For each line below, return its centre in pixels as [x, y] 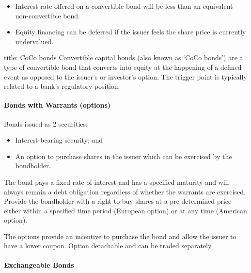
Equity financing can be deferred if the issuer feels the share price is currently [131, 32]
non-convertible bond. [47, 15]
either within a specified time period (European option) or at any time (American [125, 210]
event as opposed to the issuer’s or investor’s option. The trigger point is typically [125, 76]
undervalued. [34, 41]
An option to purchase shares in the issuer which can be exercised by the [124, 156]
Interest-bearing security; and [59, 140]
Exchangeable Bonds [39, 265]
